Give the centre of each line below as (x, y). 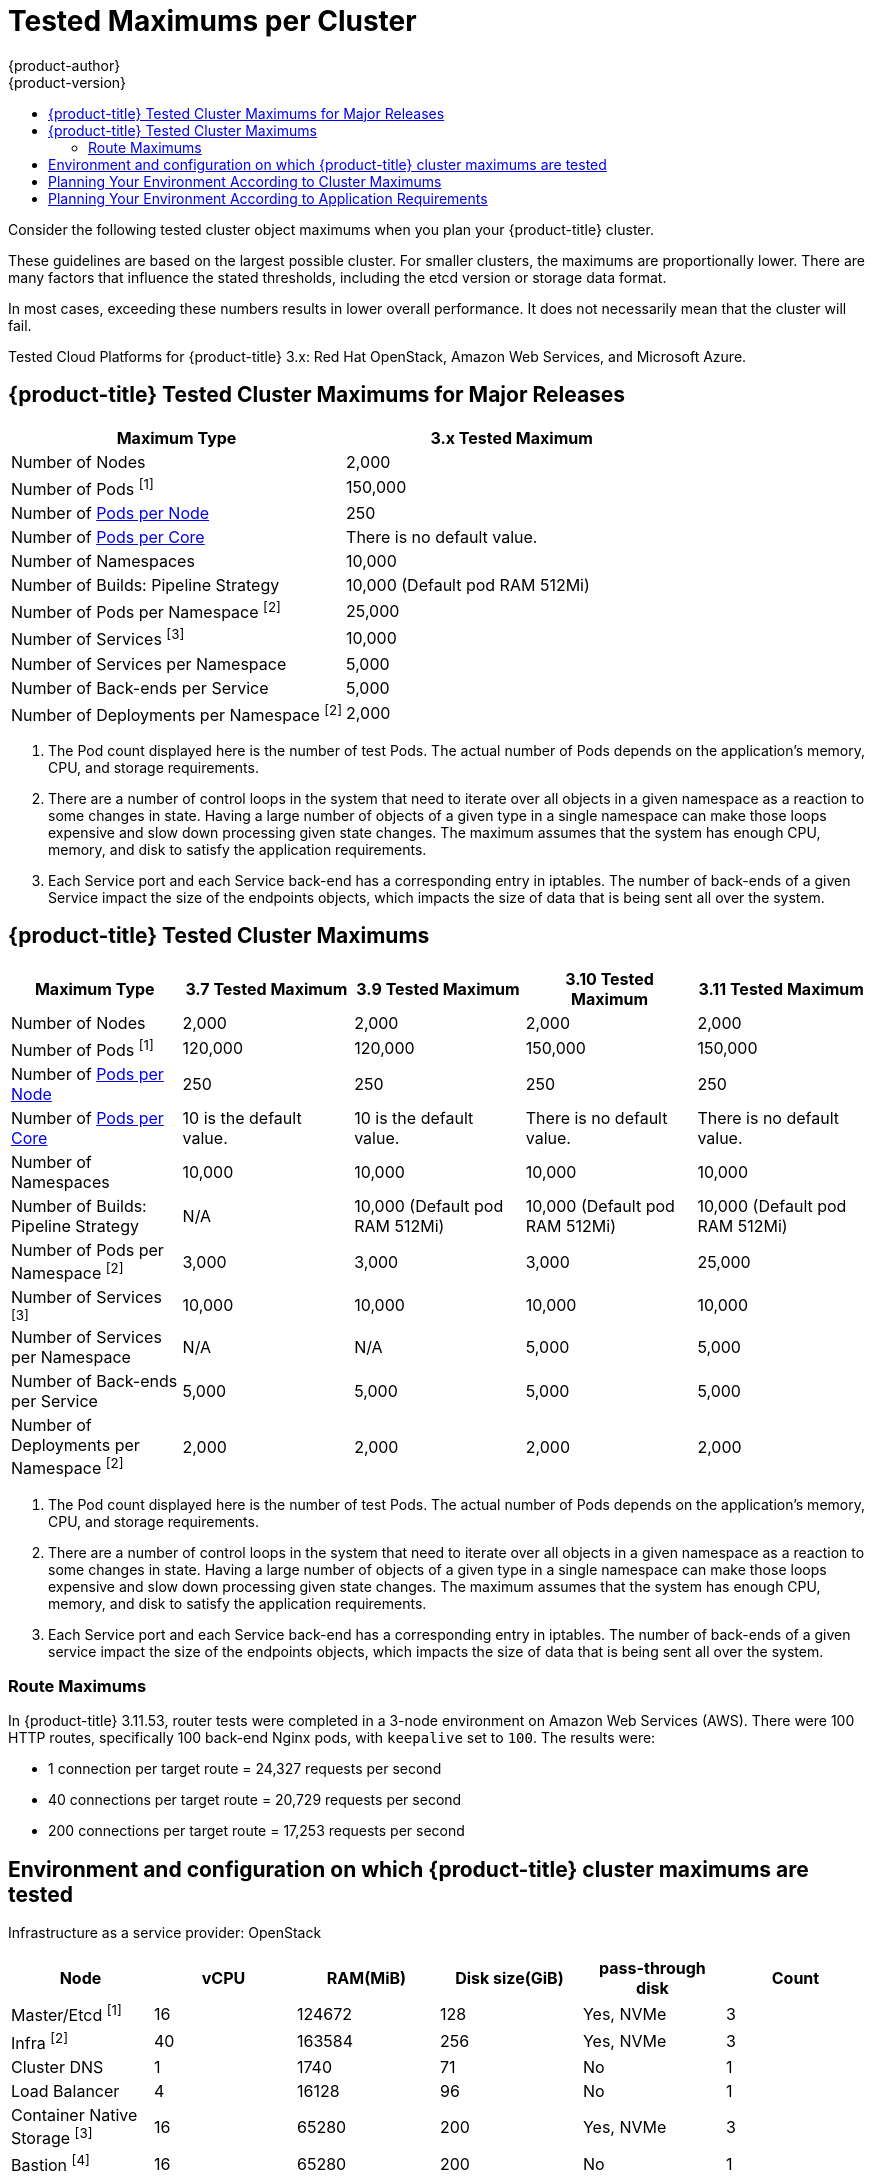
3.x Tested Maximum (511, 437)
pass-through (652, 1968)
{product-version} (67, 82)
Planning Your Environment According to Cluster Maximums (245, 181)
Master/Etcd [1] (66, 2014)
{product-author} (64, 65)
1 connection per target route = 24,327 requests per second (245, 1769)
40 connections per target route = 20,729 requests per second (255, 1800)
